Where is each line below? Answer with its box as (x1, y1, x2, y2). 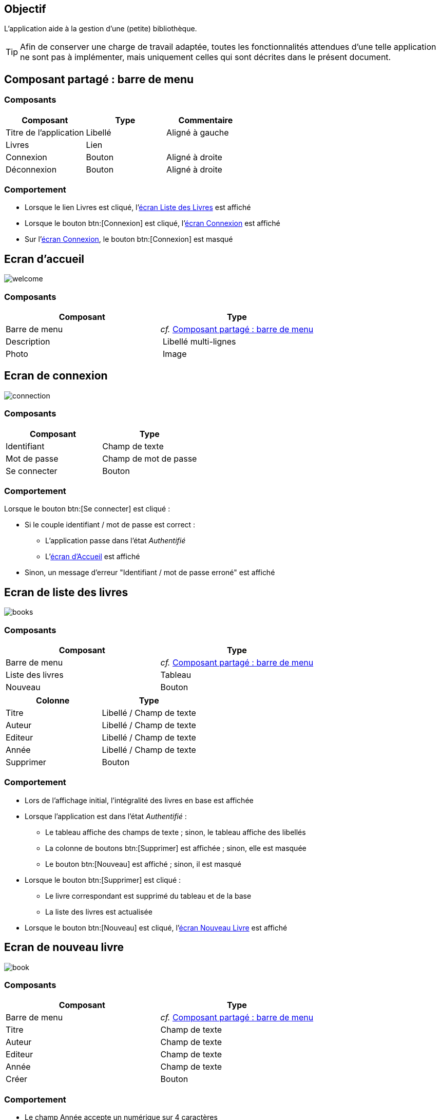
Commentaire (178, 115, 233, 125)
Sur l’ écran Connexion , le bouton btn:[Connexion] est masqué (25, 235, 233, 244)
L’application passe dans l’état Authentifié (45, 536, 186, 545)
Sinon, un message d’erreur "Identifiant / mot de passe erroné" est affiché (25, 568, 275, 577)
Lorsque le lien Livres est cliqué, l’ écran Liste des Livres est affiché (25, 203, 251, 212)
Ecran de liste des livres (4, 585, 128, 599)
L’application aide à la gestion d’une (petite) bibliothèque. (4, 24, 197, 33)
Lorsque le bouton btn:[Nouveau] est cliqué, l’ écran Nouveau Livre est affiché (25, 923, 288, 932)
